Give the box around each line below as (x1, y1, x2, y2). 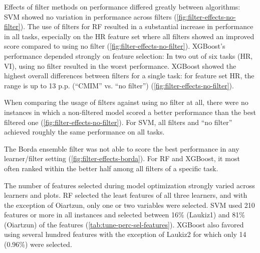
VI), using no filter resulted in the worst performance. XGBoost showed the (4, 60, 236, 71)
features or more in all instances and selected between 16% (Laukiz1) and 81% (4, 209, 245, 220)
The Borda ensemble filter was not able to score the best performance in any (4, 143, 239, 154)
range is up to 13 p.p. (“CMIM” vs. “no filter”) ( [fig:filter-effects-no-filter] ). (4, 80, 234, 90)
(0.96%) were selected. (4, 239, 72, 249)
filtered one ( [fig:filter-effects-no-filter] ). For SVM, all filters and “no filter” (4, 116, 232, 127)
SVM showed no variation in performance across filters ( (4, 11, 177, 22)
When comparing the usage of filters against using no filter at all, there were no (4, 97, 248, 107)
